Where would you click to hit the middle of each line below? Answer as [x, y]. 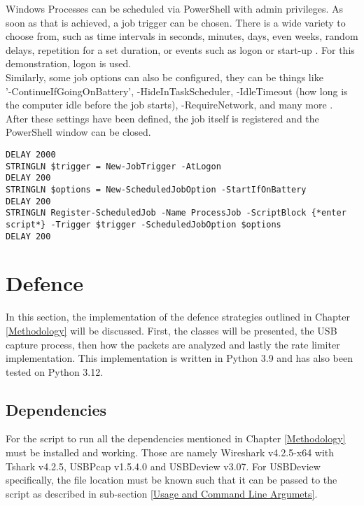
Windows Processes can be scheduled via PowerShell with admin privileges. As [175, 8]
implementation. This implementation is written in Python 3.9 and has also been [180, 358]
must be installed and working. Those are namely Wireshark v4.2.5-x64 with [170, 452]
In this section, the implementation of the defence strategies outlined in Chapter [178, 317]
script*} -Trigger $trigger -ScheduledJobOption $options [143, 224]
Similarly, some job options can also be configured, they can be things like [164, 77]
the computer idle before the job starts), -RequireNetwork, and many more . [169, 105]
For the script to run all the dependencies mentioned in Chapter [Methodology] [176, 438]
